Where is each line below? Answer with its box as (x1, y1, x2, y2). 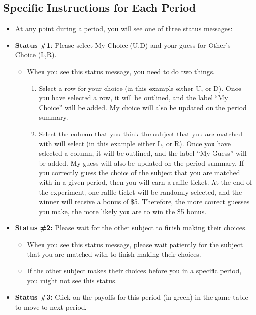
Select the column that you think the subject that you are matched (39, 128, 242, 138)
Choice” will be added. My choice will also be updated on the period (39, 102, 247, 112)
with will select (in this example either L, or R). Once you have (39, 138, 231, 148)
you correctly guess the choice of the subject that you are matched (39, 167, 240, 178)
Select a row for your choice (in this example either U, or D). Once (39, 83, 241, 93)
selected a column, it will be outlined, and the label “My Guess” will (39, 148, 247, 158)
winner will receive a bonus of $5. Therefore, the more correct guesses (39, 196, 250, 207)
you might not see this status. (27, 275, 117, 285)
